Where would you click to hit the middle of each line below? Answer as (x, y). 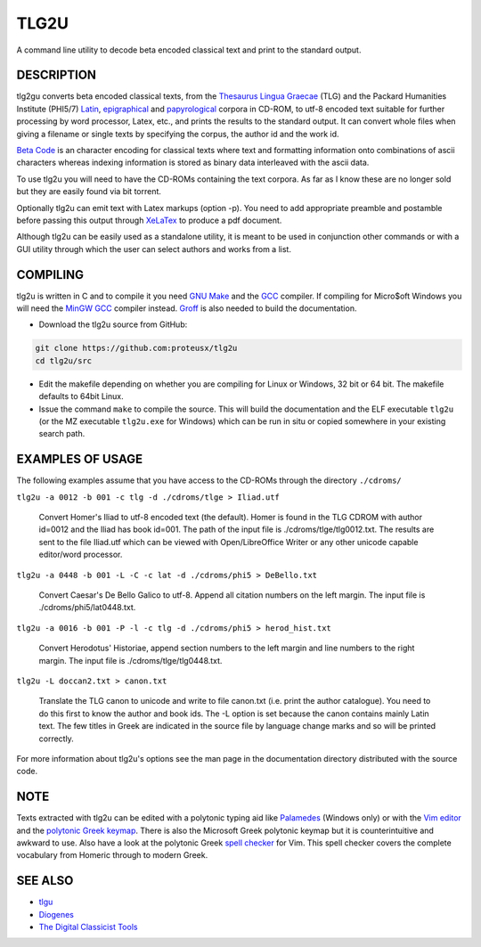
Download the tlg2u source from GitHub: (113, 324)
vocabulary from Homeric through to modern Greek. (112, 855)
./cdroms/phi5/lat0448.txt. (87, 608)
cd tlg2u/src (64, 360)
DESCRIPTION (57, 75)
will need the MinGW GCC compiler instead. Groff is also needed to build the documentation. (187, 308)
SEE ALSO (45, 881)
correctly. (57, 739)
